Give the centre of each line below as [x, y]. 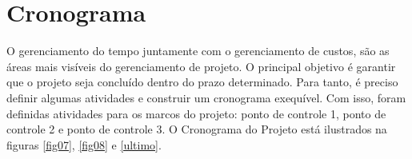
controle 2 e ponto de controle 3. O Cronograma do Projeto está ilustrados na [197, 129]
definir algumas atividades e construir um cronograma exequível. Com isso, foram [206, 97]
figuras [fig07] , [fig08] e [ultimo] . [84, 144]
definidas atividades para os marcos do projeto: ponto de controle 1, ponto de [196, 113]
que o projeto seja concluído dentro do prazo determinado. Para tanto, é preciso [202, 82]
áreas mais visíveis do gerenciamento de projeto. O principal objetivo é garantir [201, 66]
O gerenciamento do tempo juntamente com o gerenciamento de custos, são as [198, 51]
